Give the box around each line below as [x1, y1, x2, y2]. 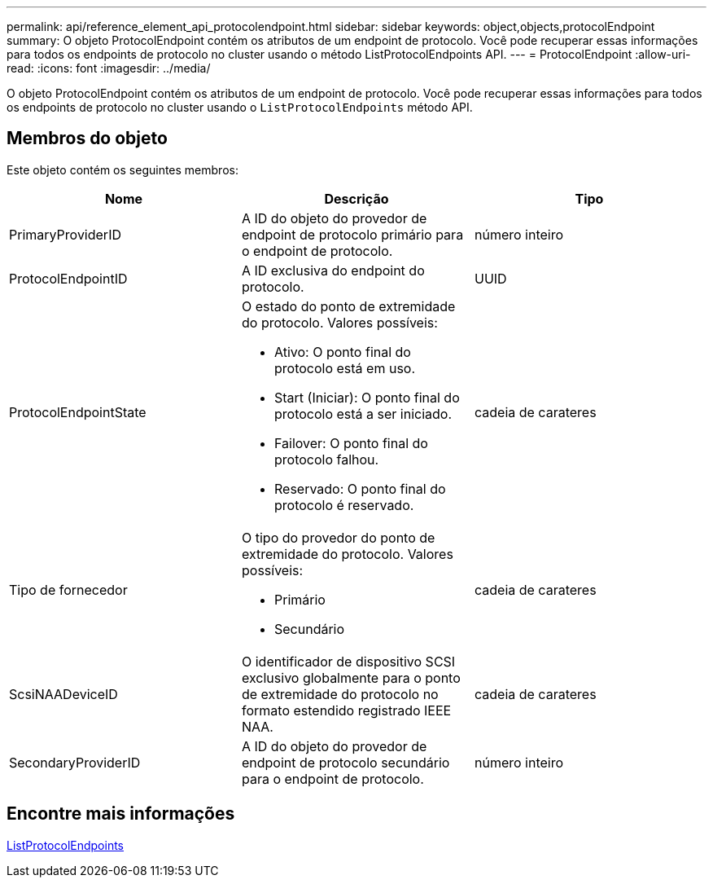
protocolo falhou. [273, 451, 379, 468]
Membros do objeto [7, 128, 168, 149]
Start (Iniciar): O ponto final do [273, 389, 460, 406]
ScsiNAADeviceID [9, 685, 118, 702]
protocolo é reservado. [273, 496, 414, 513]
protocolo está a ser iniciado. [273, 405, 453, 422]
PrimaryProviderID [9, 226, 121, 243]
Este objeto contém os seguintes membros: [7, 162, 238, 177]
